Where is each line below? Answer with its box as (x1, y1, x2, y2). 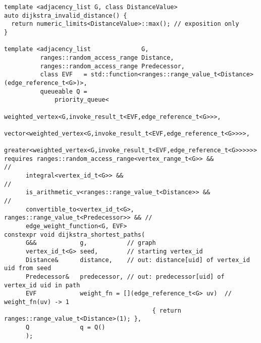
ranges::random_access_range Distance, (40, 54, 174, 61)
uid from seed (4, 265, 51, 272)
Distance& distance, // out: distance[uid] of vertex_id (25, 256, 250, 264)
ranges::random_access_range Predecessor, (40, 62, 185, 70)
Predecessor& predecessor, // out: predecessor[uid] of (25, 273, 225, 280)
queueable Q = (40, 88, 87, 95)
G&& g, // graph (25, 239, 156, 247)
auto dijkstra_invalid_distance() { (4, 12, 127, 19)
